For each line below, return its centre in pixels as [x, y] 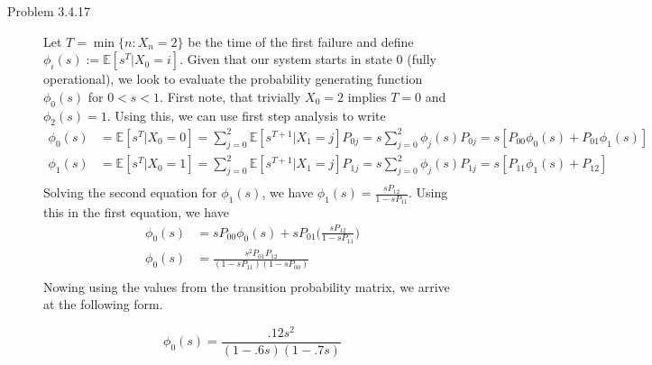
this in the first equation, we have [136, 212]
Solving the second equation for [130, 192]
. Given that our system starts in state [286, 59]
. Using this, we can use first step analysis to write [246, 115]
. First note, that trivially [230, 96]
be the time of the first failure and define [301, 41]
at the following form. [103, 304]
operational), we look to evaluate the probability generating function [233, 79]
